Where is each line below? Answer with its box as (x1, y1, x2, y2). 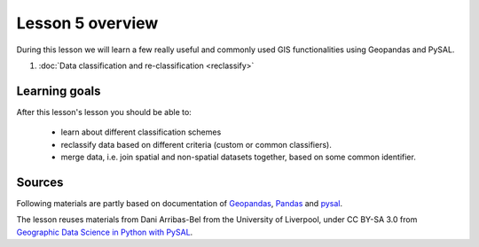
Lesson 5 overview (16, 13, 159, 33)
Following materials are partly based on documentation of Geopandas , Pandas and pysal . (16, 197, 343, 208)
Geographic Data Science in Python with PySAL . (16, 227, 193, 237)
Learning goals (16, 83, 101, 98)
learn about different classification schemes (60, 127, 222, 137)
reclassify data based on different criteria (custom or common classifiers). (60, 139, 332, 150)
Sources (16, 174, 64, 189)
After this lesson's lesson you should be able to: (16, 106, 192, 117)
